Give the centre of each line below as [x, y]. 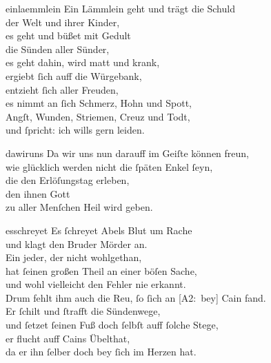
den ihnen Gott [38, 193]
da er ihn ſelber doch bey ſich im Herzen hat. [101, 352]
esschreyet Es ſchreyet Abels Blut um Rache [99, 230]
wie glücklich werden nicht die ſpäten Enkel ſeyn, [109, 166]
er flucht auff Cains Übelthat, [68, 338]
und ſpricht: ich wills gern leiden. [75, 130]
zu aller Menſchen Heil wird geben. [79, 207]
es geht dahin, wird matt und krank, [83, 62]
